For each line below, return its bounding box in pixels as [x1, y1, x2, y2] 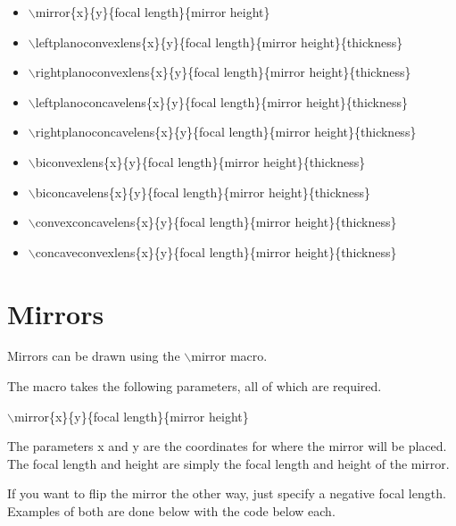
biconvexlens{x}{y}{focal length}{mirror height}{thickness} [35, 152, 366, 171]
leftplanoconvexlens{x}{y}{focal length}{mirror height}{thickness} [35, 32, 403, 51]
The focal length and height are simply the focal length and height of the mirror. [7, 454, 450, 472]
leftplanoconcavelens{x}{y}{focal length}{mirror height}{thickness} [35, 92, 409, 111]
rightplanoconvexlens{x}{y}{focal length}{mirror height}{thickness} [35, 63, 411, 81]
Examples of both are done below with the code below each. [7, 502, 336, 521]
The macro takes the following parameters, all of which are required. [7, 377, 382, 396]
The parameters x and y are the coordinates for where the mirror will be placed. [7, 437, 447, 455]
